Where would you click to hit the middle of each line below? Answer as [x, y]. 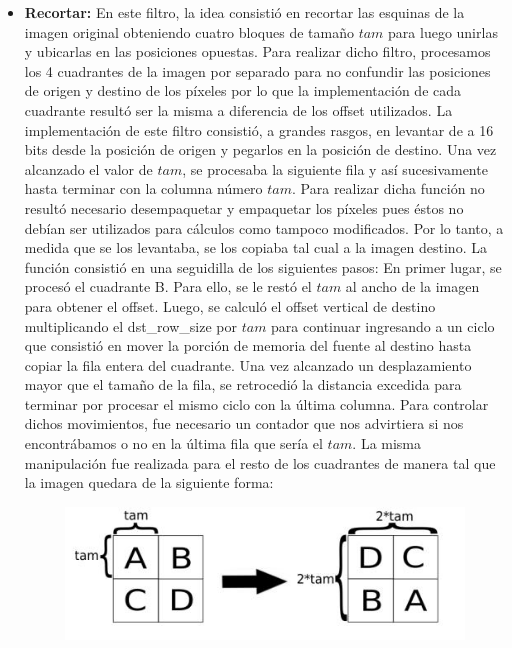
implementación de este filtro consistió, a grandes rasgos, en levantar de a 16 [259, 129]
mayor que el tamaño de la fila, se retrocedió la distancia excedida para [243, 384]
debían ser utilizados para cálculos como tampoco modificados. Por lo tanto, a [264, 227]
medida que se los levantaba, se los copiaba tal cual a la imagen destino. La [255, 247]
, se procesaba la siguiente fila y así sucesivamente [335, 168]
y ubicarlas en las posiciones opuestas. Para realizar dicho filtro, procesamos [257, 51]
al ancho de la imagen [412, 286]
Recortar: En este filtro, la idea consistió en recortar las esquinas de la [244, 12]
